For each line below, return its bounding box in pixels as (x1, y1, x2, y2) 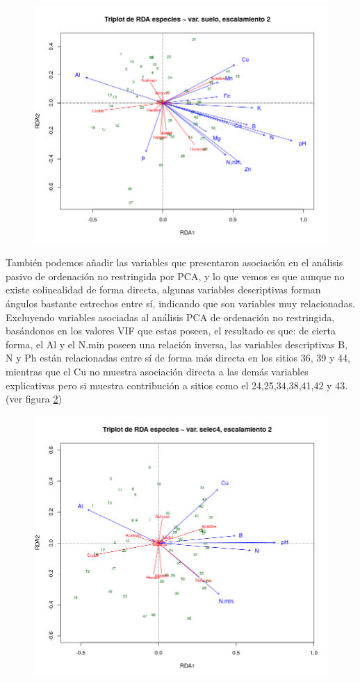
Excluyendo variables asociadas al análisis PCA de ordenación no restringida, (6, 309, 335, 324)
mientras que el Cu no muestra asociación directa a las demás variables (6, 364, 309, 379)
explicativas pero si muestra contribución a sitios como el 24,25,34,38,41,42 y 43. (6, 377, 348, 392)
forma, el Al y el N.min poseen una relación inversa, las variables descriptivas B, (6, 336, 347, 351)
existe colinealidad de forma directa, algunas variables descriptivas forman (6, 282, 321, 297)
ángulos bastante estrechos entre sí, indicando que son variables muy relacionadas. (6, 296, 355, 311)
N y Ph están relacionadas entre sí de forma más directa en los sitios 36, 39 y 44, (6, 350, 350, 365)
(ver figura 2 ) (6, 391, 62, 406)
